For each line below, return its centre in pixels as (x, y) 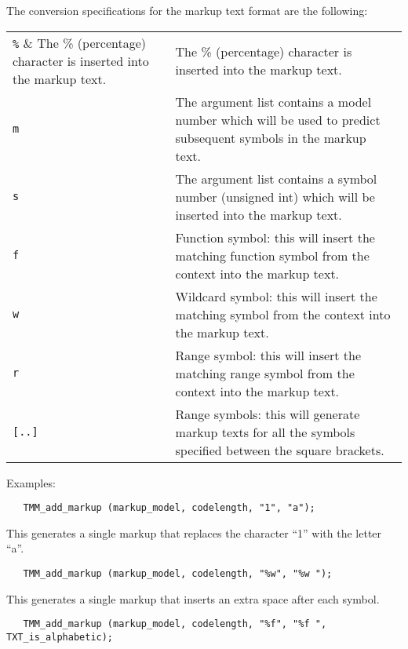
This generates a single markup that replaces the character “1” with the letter (194, 532)
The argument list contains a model (273, 101)
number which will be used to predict (278, 119)
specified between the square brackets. (280, 450)
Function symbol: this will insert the (275, 237)
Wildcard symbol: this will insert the (276, 296)
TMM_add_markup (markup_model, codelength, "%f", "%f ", (175, 624)
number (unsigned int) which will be (275, 196)
